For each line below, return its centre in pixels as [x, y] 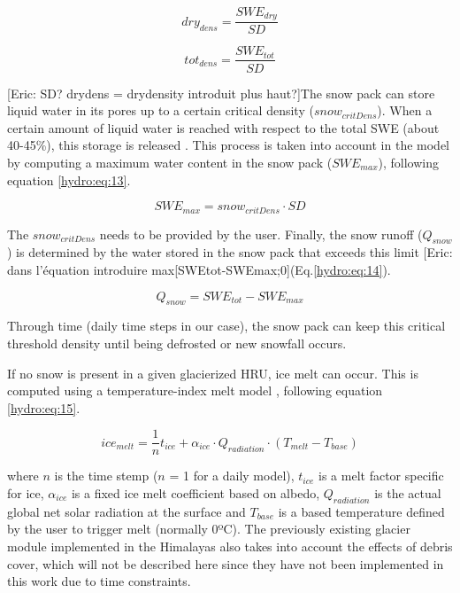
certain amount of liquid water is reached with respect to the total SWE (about [223, 127]
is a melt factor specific [381, 476]
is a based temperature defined [361, 511]
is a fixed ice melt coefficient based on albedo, [195, 492]
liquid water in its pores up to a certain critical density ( [161, 110]
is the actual [408, 492]
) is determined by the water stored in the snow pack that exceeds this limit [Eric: [230, 252]
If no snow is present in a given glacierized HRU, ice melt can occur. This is [213, 373]
